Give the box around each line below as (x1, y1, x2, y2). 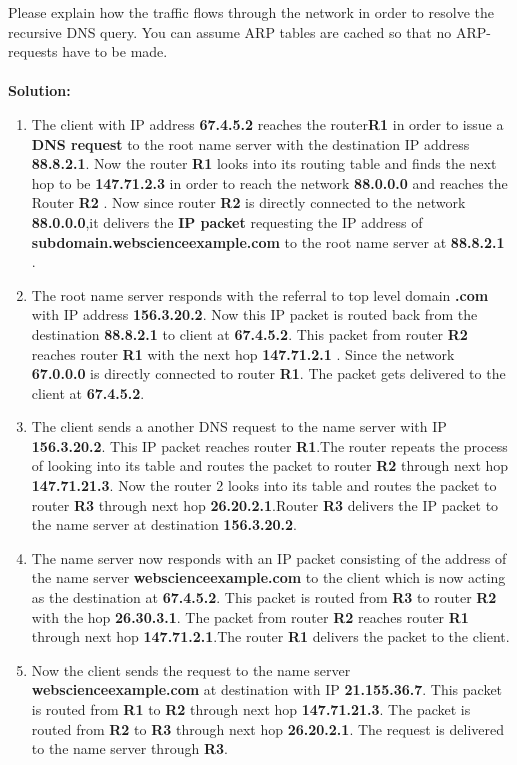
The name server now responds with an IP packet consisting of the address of (31, 547, 507, 568)
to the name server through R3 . (31, 738, 228, 759)
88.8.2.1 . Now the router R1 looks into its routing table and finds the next (31, 153, 497, 174)
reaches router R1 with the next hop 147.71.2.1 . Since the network (31, 343, 455, 364)
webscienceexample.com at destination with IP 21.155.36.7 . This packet (31, 679, 503, 700)
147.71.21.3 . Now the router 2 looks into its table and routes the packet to (31, 475, 497, 496)
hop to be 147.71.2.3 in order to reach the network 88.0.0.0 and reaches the (31, 172, 508, 193)
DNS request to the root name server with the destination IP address (31, 133, 470, 154)
